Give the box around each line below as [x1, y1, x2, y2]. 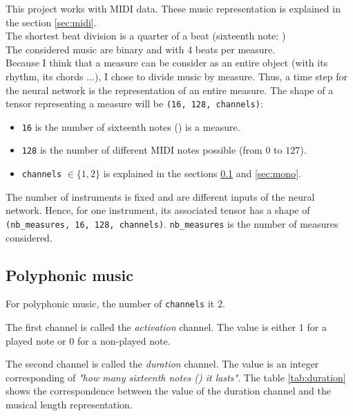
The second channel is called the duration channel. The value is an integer [6, 356, 319, 371]
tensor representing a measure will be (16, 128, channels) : [6, 96, 263, 111]
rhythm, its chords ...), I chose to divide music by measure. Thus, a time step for [6, 69, 347, 83]
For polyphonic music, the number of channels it [6, 296, 215, 311]
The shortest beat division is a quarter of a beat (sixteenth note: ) [6, 28, 286, 43]
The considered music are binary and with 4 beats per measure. [6, 42, 276, 56]
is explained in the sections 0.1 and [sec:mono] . [103, 166, 301, 181]
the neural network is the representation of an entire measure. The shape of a [6, 82, 334, 97]
